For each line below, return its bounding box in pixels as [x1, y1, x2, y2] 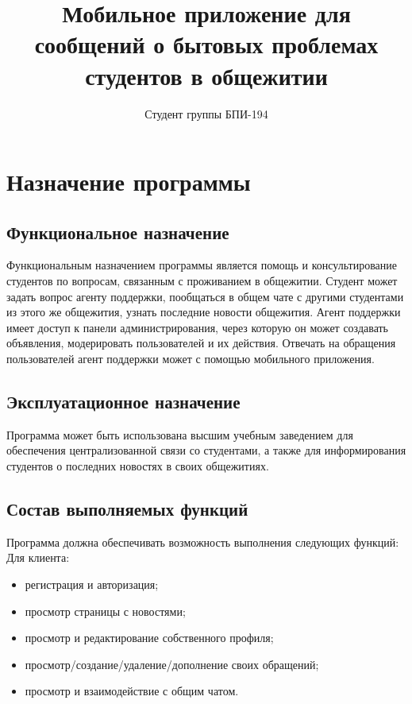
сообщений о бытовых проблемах [34, 28, 379, 60]
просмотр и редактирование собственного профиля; [25, 629, 274, 646]
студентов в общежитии [85, 59, 328, 91]
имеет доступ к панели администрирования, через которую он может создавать [6, 319, 388, 335]
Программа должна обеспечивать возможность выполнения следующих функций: [6, 533, 399, 550]
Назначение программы [6, 165, 251, 198]
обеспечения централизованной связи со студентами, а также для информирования [6, 442, 406, 458]
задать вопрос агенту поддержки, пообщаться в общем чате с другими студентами [6, 288, 404, 304]
